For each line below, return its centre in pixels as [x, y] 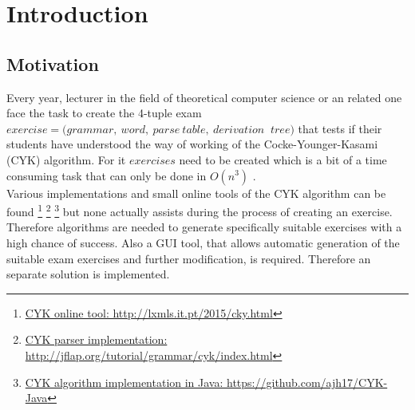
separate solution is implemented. [88, 274]
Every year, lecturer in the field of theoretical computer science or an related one [204, 97]
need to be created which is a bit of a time [283, 159]
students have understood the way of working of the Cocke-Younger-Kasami [192, 144]
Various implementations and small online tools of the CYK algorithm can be [196, 193]
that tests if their [340, 128]
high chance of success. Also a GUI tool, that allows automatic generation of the [203, 242]
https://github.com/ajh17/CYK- [307, 382]
